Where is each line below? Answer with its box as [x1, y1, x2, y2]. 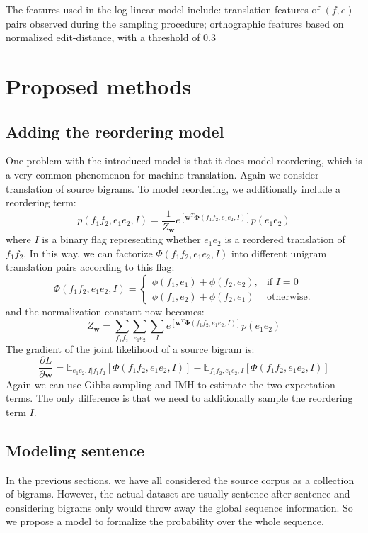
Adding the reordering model [6, 120, 224, 142]
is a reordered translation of [224, 232, 345, 247]
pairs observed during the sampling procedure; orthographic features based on [6, 16, 344, 30]
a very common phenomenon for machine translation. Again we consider [6, 167, 319, 181]
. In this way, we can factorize [23, 245, 153, 260]
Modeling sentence [6, 439, 145, 461]
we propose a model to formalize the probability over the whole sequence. [6, 514, 324, 529]
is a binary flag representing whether [42, 232, 201, 247]
